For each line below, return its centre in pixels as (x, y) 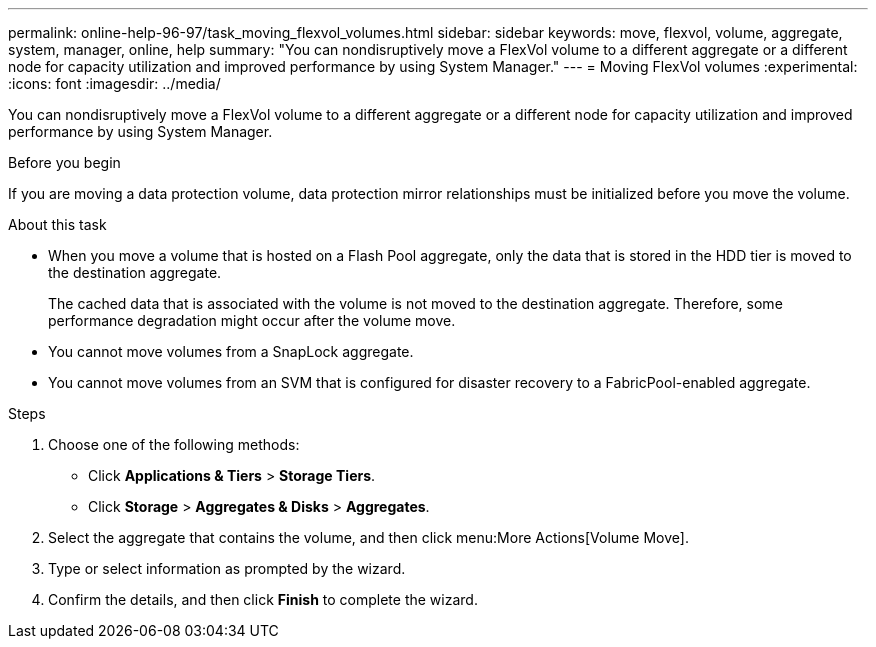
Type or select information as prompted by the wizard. (227, 568)
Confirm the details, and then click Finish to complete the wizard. (263, 599)
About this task (57, 224)
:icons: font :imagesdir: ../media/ (114, 83)
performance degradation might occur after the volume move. (252, 320)
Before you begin (64, 162)
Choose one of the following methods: (174, 444)
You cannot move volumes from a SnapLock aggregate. (231, 351)
